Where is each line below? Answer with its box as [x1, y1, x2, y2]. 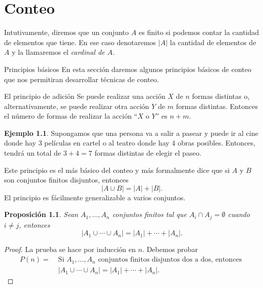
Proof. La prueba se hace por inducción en [4, 244, 136, 255]
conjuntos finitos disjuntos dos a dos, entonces [98, 256, 242, 264]
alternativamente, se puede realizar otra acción [4, 100, 149, 111]
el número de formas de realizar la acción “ [4, 111, 138, 121]
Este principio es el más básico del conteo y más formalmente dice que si [4, 164, 230, 175]
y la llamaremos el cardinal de [12, 47, 105, 57]
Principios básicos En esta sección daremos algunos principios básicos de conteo [4, 63, 251, 74]
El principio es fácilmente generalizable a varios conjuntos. [4, 192, 186, 202]
